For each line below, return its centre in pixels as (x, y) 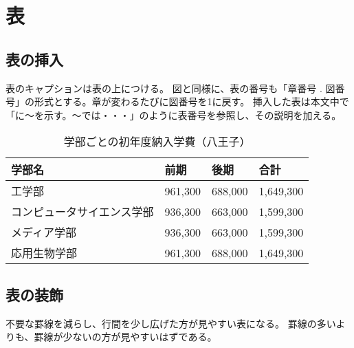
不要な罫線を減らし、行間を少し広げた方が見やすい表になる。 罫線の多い (171, 323)
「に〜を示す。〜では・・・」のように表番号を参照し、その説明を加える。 (174, 115)
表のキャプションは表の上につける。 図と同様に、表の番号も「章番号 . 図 (170, 88)
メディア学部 (44, 232)
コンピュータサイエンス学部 (82, 212)
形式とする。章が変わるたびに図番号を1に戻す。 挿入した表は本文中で (191, 101)
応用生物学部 (44, 253)
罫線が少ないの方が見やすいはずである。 (125, 337)
